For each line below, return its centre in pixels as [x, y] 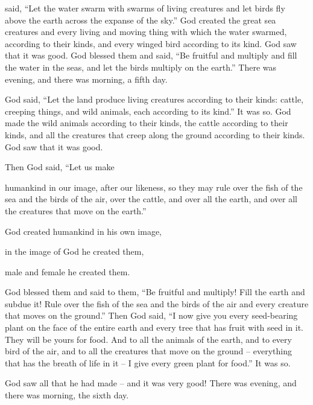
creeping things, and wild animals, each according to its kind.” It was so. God [148, 111]
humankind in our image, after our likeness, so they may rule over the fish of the [154, 187]
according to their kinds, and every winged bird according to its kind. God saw [151, 43]
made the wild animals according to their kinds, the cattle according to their [147, 123]
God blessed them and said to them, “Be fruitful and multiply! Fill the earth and [155, 292]
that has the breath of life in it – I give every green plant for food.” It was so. [148, 362]
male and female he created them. [68, 271]
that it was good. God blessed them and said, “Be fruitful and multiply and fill [151, 55]
